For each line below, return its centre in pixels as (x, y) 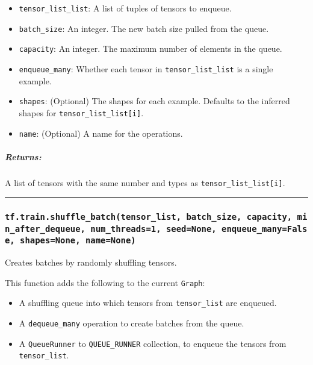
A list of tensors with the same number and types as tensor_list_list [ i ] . (145, 182)
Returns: (23, 156)
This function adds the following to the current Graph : (105, 282)
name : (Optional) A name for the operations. (101, 133)
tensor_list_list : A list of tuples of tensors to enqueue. (125, 8)
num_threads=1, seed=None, (153, 229)
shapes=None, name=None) (78, 241)
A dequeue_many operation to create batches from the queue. (132, 323)
